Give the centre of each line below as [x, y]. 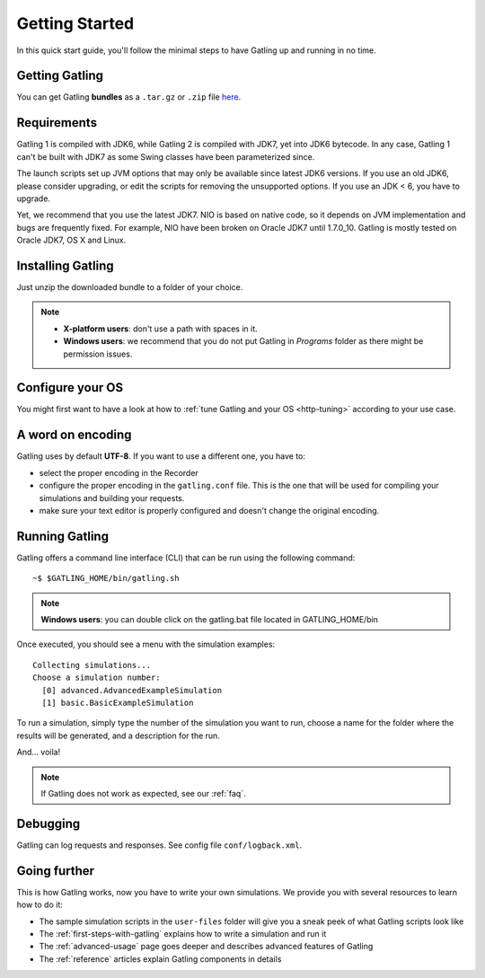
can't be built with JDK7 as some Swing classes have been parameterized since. [166, 156]
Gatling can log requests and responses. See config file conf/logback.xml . [159, 845]
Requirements [57, 123]
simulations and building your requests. [112, 498]
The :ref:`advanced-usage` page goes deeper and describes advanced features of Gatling [206, 947]
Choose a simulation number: [97, 678]
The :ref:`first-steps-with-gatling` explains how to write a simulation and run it [183, 933]
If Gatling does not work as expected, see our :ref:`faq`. [143, 793]
